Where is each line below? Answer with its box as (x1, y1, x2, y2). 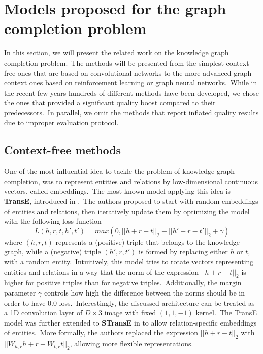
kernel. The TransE (195, 307, 257, 318)
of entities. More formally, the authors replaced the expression (4, 327, 199, 338)
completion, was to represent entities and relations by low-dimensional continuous (4, 175, 258, 186)
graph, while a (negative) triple (4, 246, 101, 257)
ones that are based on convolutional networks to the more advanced (17, 67, 232, 78)
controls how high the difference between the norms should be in (44, 287, 245, 298)
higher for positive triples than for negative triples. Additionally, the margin (4, 277, 242, 288)
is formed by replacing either (139, 246, 228, 257)
